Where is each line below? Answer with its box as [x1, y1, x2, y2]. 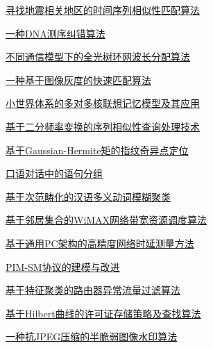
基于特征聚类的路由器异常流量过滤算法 [6, 283, 180, 297]
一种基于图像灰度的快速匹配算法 [6, 72, 151, 87]
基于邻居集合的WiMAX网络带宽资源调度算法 [6, 213, 207, 227]
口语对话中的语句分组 [6, 166, 103, 181]
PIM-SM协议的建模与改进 [6, 259, 120, 274]
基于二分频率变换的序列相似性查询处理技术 [6, 119, 200, 133]
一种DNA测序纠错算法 [6, 26, 105, 40]
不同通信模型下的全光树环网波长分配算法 [6, 49, 190, 64]
